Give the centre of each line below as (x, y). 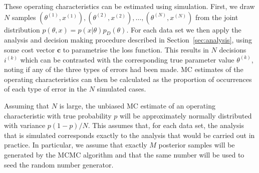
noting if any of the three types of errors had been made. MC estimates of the (124, 69)
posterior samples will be (197, 145)
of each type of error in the (46, 89)
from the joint (217, 17)
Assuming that (27, 105)
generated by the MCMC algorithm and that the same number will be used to (124, 154)
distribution (22, 29)
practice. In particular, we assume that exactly (76, 145)
